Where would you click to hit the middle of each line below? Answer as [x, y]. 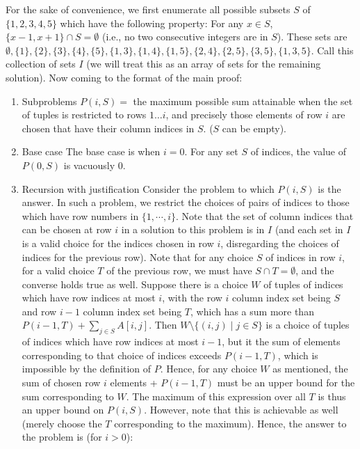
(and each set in [309, 229]
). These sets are [312, 37]
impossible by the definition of [87, 369]
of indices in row [301, 257]
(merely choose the [62, 423]
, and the [315, 270]
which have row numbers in [80, 215]
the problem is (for [62, 437]
